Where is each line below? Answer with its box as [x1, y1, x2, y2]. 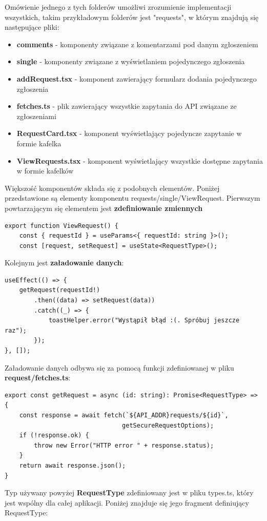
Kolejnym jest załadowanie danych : [5, 257, 124, 268]
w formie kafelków [16, 165, 74, 176]
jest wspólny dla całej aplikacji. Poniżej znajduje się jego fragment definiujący [5, 497, 249, 508]
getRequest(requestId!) [19, 286, 100, 294]
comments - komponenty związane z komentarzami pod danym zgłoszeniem [16, 38, 258, 49]
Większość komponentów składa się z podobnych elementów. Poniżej [5, 182, 220, 193]
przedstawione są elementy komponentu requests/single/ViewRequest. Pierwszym [5, 192, 260, 203]
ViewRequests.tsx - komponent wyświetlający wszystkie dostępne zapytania [16, 155, 263, 166]
